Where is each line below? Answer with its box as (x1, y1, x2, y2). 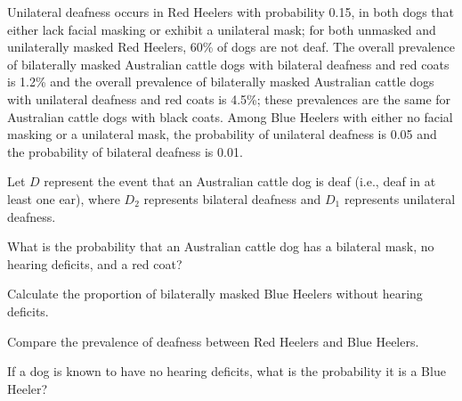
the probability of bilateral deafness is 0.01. (7, 142, 243, 160)
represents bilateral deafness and (143, 189, 321, 208)
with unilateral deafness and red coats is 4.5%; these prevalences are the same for (7, 89, 451, 108)
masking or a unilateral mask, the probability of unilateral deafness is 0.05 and (7, 125, 437, 143)
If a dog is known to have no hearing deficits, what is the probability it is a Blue (7, 362, 446, 381)
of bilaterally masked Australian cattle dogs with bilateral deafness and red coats (7, 54, 450, 73)
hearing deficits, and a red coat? (7, 254, 182, 273)
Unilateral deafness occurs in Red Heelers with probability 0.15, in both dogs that (7, 3, 455, 20)
